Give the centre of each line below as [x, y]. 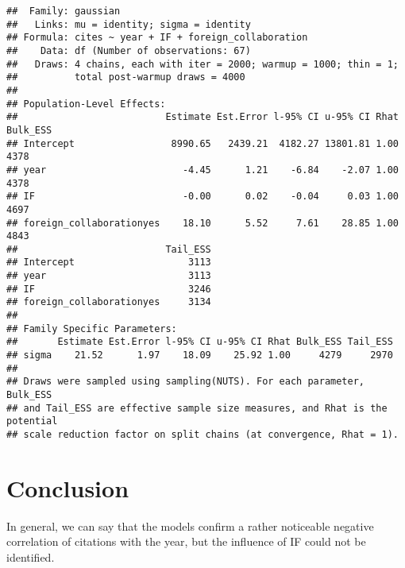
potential [32, 421]
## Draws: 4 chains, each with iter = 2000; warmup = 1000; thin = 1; [202, 64]
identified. [31, 556]
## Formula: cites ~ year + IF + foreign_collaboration [157, 38]
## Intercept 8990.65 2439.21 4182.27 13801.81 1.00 [202, 143]
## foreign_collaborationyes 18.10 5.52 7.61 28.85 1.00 [202, 223]
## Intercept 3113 [109, 263]
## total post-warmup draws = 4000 [126, 77]
